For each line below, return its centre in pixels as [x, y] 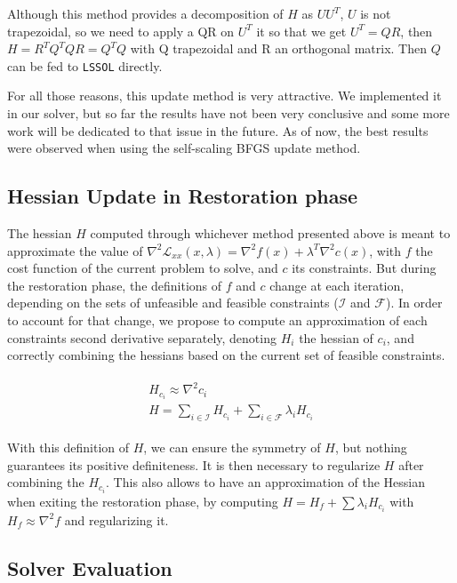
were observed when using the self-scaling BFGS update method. [184, 148]
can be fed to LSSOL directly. [85, 65]
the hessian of [336, 337]
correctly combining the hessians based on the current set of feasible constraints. [226, 355]
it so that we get [301, 31]
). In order [414, 303]
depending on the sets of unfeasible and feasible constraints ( [173, 303]
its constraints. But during [364, 268]
